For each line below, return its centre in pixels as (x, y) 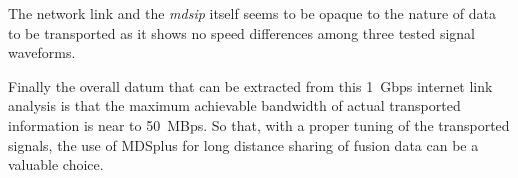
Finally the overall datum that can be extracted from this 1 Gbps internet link (250, 85)
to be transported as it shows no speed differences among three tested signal (241, 32)
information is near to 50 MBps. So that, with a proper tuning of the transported (259, 124)
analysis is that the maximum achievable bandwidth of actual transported (234, 105)
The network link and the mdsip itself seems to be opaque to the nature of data (252, 13)
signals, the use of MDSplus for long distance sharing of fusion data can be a (243, 144)
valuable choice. (56, 164)
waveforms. (42, 52)
